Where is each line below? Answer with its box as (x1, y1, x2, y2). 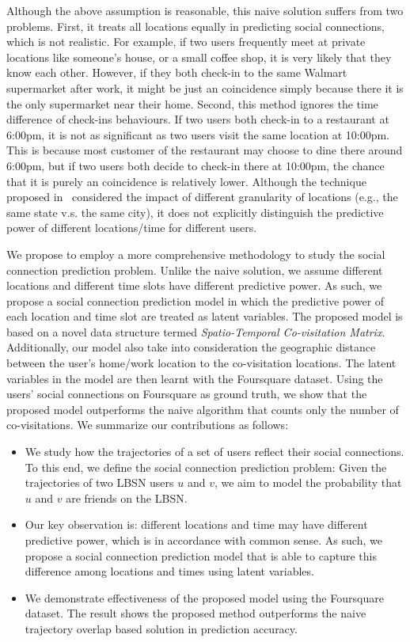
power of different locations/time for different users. (6, 219, 257, 236)
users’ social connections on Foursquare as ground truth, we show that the (6, 386, 367, 402)
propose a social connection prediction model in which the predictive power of (6, 292, 385, 309)
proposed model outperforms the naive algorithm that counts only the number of (6, 401, 399, 417)
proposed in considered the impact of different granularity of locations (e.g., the (6, 188, 398, 205)
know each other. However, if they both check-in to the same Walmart (6, 64, 347, 81)
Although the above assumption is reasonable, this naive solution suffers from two (6, 2, 404, 18)
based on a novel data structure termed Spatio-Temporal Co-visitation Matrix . (6, 323, 385, 340)
